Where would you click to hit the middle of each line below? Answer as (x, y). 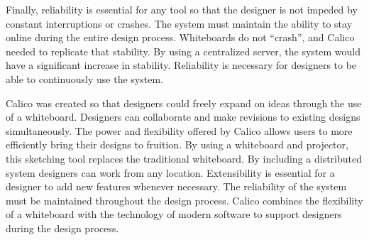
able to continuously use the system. (84, 78)
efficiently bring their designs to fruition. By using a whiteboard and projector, (177, 144)
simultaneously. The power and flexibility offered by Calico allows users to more (179, 130)
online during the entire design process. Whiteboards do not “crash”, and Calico (180, 37)
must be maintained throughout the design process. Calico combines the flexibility (184, 200)
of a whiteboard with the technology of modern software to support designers (174, 214)
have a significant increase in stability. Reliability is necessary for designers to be (181, 65)
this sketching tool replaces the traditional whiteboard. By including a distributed (184, 158)
